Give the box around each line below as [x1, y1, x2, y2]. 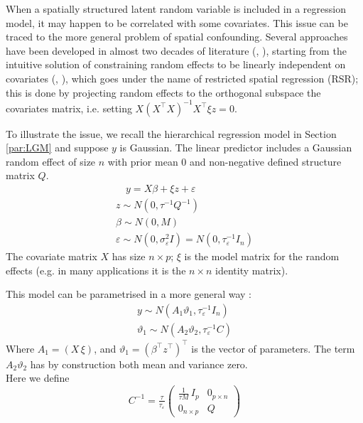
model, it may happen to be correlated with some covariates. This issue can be [6, 15, 348, 30]
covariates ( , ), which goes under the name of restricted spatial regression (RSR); [6, 70, 359, 85]
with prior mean [107, 154, 178, 168]
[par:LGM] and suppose [6, 140, 109, 155]
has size [112, 249, 146, 264]
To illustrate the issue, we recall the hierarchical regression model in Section [6, 126, 337, 141]
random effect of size [6, 154, 96, 168]
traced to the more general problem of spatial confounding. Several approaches [6, 29, 348, 44]
